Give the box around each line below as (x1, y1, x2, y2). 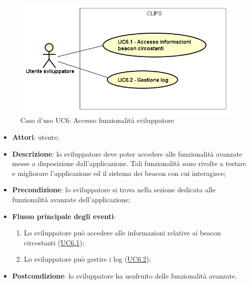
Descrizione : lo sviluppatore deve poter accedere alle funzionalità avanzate (12, 148, 243, 159)
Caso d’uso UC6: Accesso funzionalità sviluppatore (20, 115, 174, 125)
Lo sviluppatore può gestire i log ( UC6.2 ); (24, 254, 151, 264)
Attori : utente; (12, 132, 59, 142)
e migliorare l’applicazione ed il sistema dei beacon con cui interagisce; (12, 168, 226, 178)
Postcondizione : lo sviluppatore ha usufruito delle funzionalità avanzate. (12, 270, 237, 281)
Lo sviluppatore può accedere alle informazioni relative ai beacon (24, 227, 221, 238)
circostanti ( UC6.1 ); (24, 237, 85, 247)
